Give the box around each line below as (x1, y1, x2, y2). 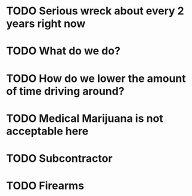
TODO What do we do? (6, 44, 121, 58)
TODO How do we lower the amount (6, 72, 186, 85)
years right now (6, 17, 86, 30)
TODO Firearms (6, 179, 85, 192)
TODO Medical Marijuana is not (6, 112, 163, 125)
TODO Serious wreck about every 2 (6, 4, 184, 18)
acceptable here (6, 124, 89, 138)
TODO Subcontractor (6, 151, 113, 165)
